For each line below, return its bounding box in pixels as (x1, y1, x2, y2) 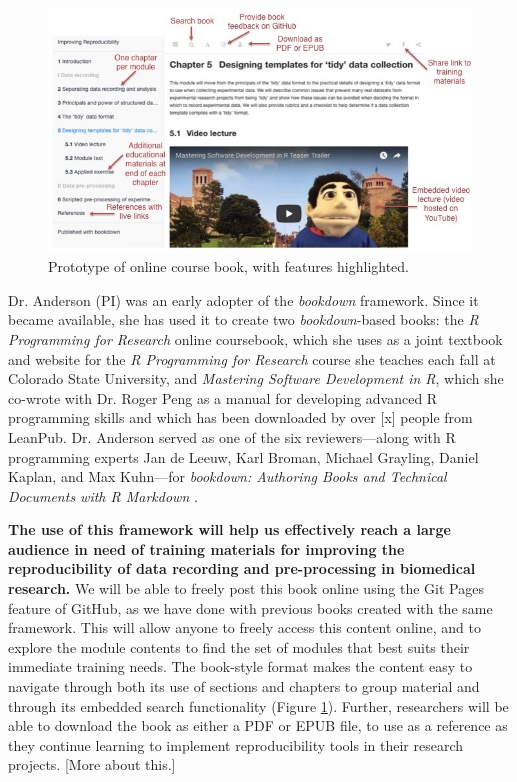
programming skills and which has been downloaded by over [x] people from (8, 407, 473, 428)
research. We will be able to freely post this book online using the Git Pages (8, 578, 484, 599)
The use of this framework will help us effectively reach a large (8, 519, 451, 540)
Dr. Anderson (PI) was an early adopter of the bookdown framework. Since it (8, 289, 479, 310)
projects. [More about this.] (8, 754, 176, 775)
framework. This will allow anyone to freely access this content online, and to (8, 617, 481, 638)
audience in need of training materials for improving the (8, 538, 405, 559)
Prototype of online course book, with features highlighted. (48, 256, 410, 277)
